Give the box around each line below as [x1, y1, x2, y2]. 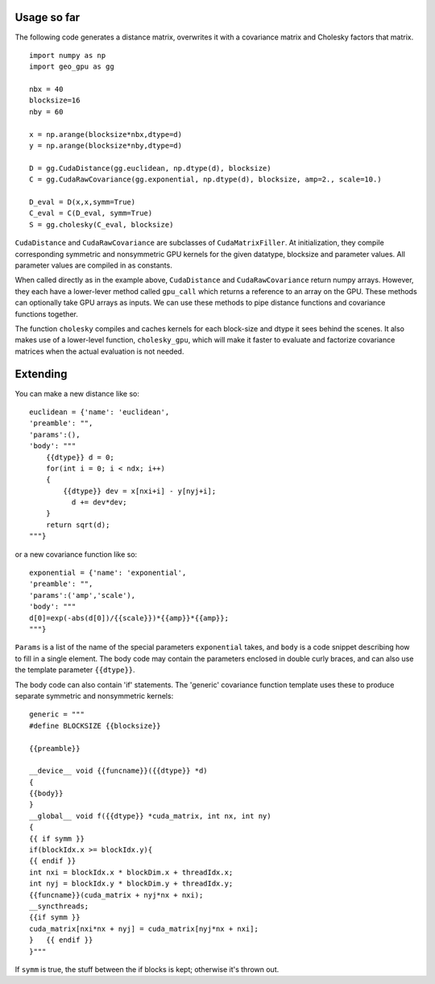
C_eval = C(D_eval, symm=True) [29, 209, 153, 218]
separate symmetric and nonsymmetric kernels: [14, 691, 174, 700]
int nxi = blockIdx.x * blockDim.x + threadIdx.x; [29, 867, 234, 877]
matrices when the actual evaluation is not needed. [14, 347, 184, 356]
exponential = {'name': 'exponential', [29, 568, 187, 578]
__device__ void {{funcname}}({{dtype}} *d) [29, 766, 209, 775]
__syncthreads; [29, 901, 89, 911]
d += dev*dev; [71, 498, 127, 507]
